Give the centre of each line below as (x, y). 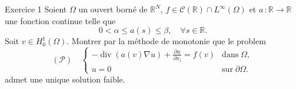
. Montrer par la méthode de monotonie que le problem (166, 41)
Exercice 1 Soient (36, 9)
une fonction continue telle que (60, 20)
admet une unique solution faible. (65, 79)
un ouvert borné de (113, 9)
